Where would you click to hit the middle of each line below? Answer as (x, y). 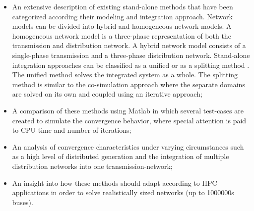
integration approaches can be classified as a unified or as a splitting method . (131, 65)
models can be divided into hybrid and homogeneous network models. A (122, 26)
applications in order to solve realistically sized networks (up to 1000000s (123, 192)
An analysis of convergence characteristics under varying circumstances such (128, 146)
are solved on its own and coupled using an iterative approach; (107, 94)
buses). (23, 202)
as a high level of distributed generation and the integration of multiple (121, 156)
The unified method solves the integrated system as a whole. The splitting (125, 75)
